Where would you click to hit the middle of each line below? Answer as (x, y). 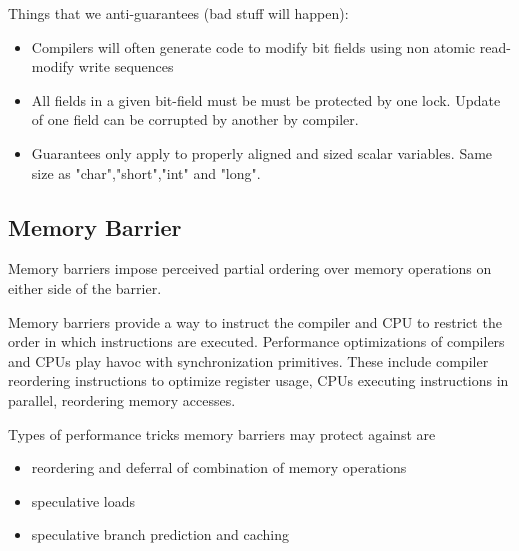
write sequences (126, 66)
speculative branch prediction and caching (160, 534)
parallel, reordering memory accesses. (122, 399)
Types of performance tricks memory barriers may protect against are (222, 433)
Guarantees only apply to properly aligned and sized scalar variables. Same (262, 152)
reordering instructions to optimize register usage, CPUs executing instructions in (258, 380)
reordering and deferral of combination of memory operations (219, 467)
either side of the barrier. (85, 287)
